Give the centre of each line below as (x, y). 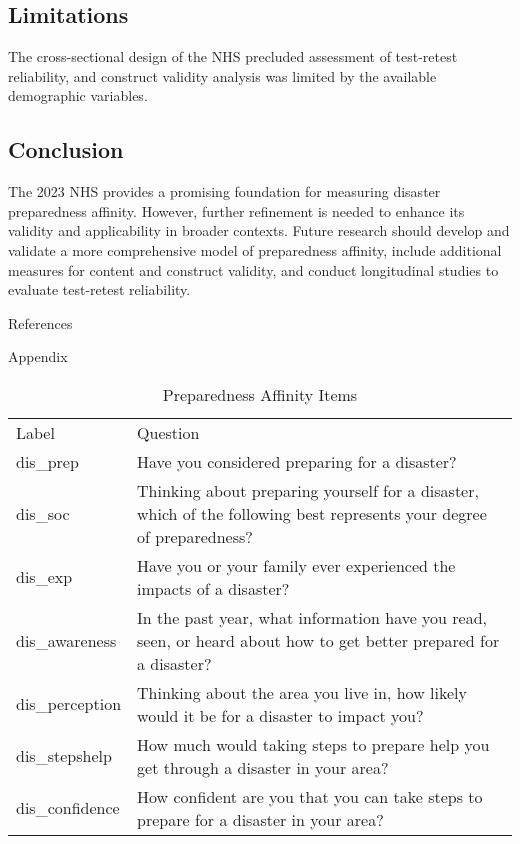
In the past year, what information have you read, (312, 617)
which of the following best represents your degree (312, 513)
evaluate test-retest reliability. (99, 289)
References (40, 322)
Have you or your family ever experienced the (296, 565)
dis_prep (47, 461)
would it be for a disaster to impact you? (280, 715)
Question (168, 432)
